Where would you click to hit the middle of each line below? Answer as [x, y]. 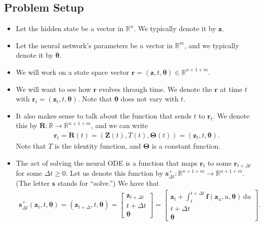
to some [219, 162]
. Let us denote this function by [114, 173]
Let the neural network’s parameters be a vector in [94, 45]
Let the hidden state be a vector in [70, 28]
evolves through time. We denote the [155, 89]
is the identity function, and [98, 145]
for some [29, 173]
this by [26, 125]
